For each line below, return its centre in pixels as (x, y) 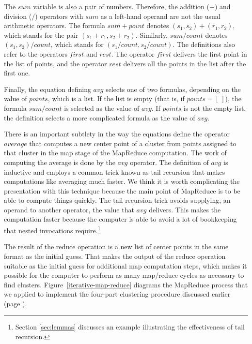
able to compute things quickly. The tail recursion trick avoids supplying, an (117, 200)
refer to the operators (36, 53)
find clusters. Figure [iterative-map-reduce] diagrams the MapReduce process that (126, 284)
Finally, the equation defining (47, 89)
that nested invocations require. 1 (52, 230)
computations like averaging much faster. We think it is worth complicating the (122, 181)
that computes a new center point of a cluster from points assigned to (133, 143)
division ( (18, 16)
